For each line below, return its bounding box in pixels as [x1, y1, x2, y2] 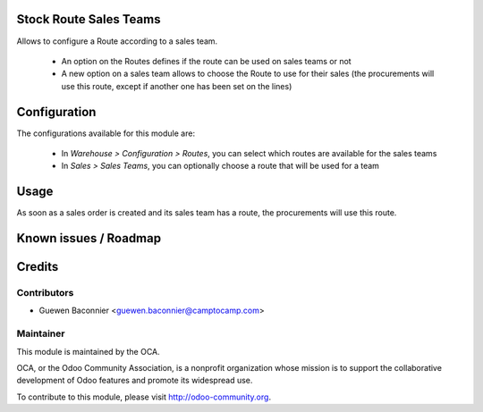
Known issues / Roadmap [16, 231, 161, 246]
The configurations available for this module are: [16, 128, 196, 139]
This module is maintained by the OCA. [16, 346, 160, 357]
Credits [16, 259, 59, 274]
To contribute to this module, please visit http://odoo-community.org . [16, 391, 272, 402]
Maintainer [16, 327, 65, 340]
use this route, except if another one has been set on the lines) [61, 80, 292, 91]
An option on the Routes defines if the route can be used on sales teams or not [61, 55, 352, 66]
